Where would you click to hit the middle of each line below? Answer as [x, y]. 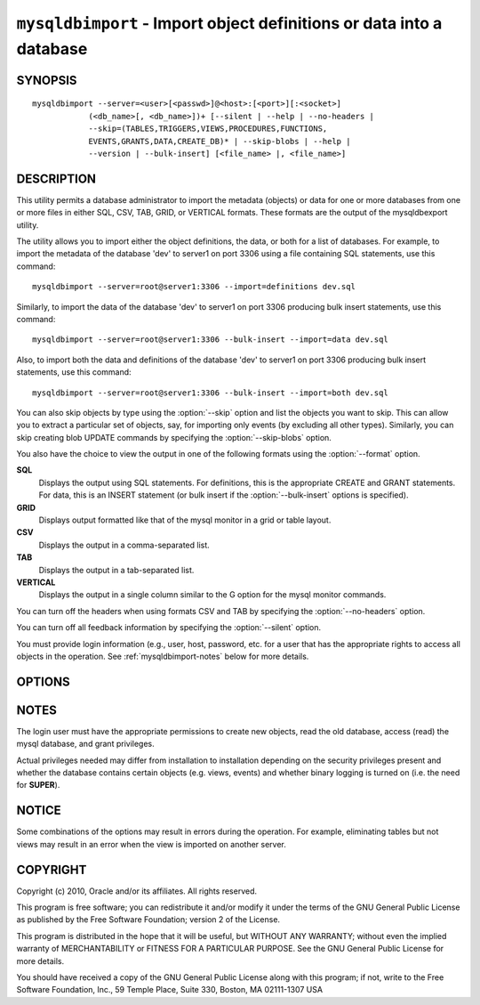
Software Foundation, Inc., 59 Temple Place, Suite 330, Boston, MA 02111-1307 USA [170, 990]
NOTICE [39, 810]
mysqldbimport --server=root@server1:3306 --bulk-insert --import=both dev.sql [210, 393]
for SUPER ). [38, 785]
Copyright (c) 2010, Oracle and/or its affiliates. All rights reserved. [137, 891]
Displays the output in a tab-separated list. [116, 570]
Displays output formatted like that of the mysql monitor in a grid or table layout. [185, 520]
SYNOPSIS [47, 80]
